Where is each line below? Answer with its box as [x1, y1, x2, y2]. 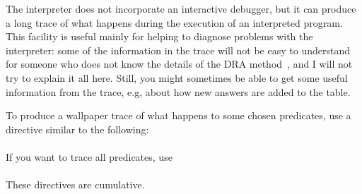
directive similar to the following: [6, 121, 149, 136]
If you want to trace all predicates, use [6, 149, 173, 164]
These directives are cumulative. [6, 177, 145, 192]
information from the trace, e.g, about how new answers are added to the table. [6, 84, 351, 99]
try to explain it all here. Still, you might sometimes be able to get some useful [6, 70, 348, 85]
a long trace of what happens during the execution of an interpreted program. [6, 15, 343, 30]
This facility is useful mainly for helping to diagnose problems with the [6, 29, 313, 44]
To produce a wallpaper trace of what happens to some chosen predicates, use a [6, 108, 351, 123]
